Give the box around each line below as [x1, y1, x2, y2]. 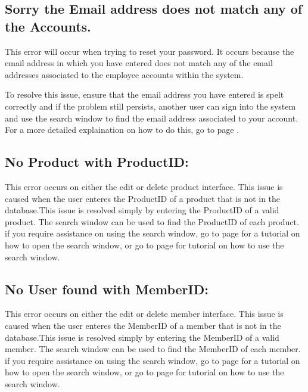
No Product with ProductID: [5, 153, 189, 171]
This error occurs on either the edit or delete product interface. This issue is [5, 180, 283, 192]
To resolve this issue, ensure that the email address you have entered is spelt [5, 88, 284, 101]
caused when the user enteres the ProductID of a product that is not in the [5, 192, 281, 204]
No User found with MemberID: [5, 279, 209, 298]
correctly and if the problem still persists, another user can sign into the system [5, 99, 296, 112]
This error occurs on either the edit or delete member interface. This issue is [5, 307, 284, 320]
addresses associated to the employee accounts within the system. [5, 68, 244, 80]
